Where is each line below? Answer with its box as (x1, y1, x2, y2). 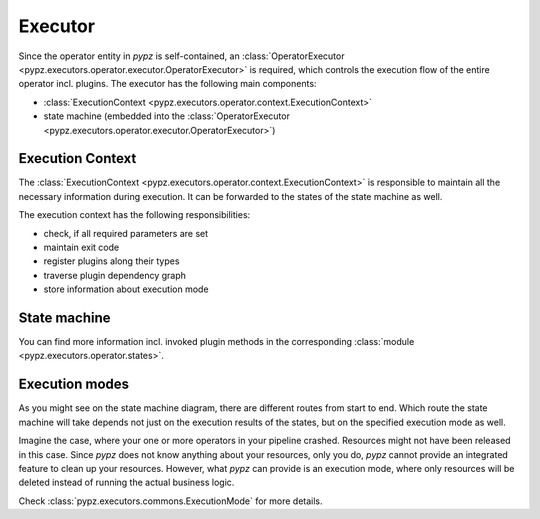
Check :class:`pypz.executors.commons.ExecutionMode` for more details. (18, 495, 324, 507)
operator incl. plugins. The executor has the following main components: (18, 78, 317, 90)
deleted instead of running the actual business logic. (18, 476, 235, 489)
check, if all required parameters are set (43, 227, 209, 239)
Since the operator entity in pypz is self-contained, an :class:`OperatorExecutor (18, 50, 345, 62)
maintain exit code (43, 241, 120, 253)
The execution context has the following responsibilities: (18, 209, 251, 221)
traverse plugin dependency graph (43, 269, 187, 281)
